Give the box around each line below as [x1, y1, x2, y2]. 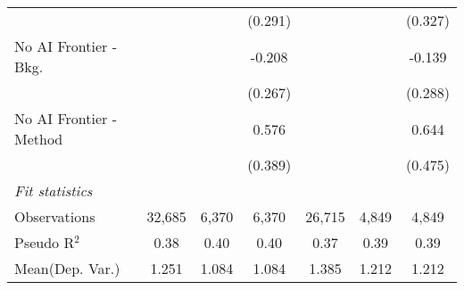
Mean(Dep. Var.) [14, 258, 120, 278]
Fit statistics [14, 180, 93, 201]
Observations [14, 206, 95, 227]
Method [14, 128, 63, 149]
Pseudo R [14, 232, 75, 253]
